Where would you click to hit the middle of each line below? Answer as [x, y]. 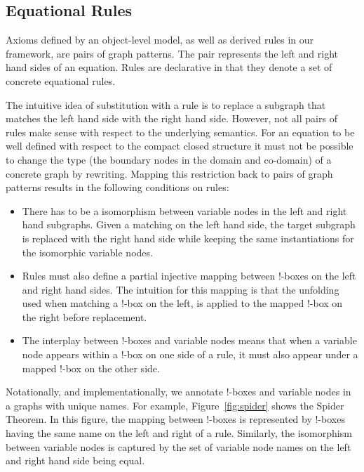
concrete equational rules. [61, 80]
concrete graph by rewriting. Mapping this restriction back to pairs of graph [169, 173]
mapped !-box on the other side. [91, 368]
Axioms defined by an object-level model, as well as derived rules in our [160, 40]
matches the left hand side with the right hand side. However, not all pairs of [171, 118]
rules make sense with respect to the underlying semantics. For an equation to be [180, 132]
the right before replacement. [85, 316]
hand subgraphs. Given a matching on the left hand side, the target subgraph [189, 224]
